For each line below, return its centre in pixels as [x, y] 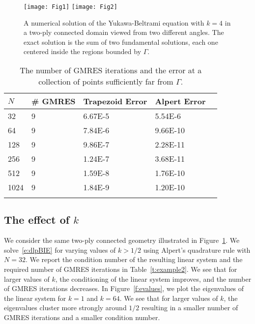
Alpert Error [180, 101]
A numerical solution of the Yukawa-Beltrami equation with [114, 22]
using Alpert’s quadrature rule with [197, 250]
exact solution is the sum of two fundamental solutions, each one [121, 42]
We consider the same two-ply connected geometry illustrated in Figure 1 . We [122, 240]
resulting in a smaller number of [190, 308]
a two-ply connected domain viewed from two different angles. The [124, 32]
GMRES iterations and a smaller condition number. [82, 317]
